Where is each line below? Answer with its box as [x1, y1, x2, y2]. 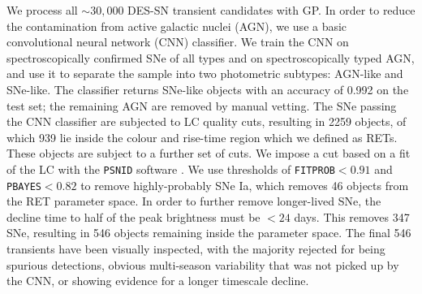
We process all [6, 2, 78, 18]
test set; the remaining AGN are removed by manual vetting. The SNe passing [6, 97, 397, 114]
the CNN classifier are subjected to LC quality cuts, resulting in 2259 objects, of [6, 113, 407, 130]
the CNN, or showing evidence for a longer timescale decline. [6, 272, 309, 289]
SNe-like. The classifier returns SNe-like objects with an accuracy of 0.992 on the [6, 80, 409, 97]
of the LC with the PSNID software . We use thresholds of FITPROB [6, 160, 335, 177]
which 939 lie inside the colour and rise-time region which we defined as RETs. [6, 128, 398, 145]
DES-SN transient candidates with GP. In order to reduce [127, 2, 416, 18]
